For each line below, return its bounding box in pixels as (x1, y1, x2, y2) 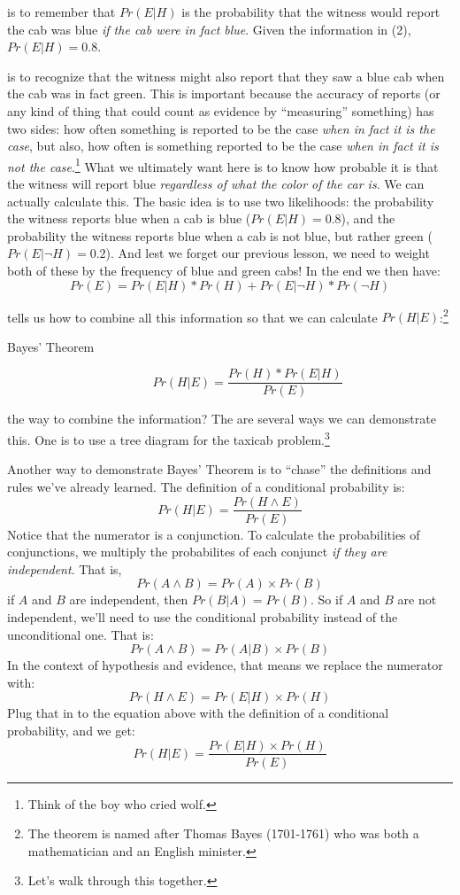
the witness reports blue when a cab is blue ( (7, 209, 251, 228)
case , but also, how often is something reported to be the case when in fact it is (7, 136, 439, 155)
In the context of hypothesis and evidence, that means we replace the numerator (7, 656, 443, 674)
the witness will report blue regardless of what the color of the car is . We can (7, 175, 425, 192)
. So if (310, 590, 343, 609)
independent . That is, (7, 559, 122, 578)
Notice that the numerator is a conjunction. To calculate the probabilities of (7, 525, 420, 543)
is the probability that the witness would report (181, 3, 441, 20)
